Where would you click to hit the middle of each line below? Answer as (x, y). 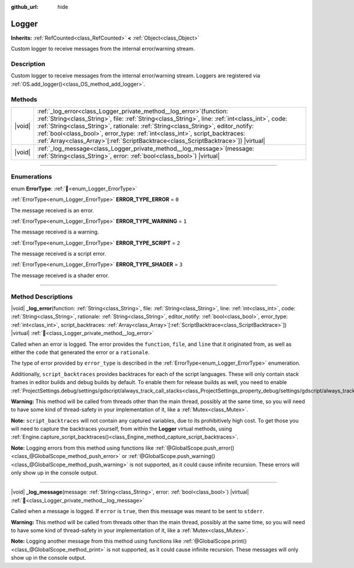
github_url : (24, 7)
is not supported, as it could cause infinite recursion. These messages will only (202, 549)
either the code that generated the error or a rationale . (80, 352)
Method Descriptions (42, 297)
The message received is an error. (53, 210)
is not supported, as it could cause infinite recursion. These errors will (214, 465)
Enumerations (32, 177)
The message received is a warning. (55, 232)
